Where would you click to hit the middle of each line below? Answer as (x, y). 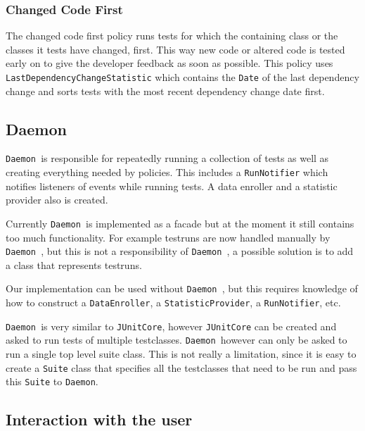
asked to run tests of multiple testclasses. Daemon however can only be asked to (177, 340)
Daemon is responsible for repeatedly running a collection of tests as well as (167, 158)
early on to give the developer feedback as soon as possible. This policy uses (169, 63)
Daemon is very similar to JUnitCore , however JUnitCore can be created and (171, 326)
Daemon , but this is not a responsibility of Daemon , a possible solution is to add (180, 251)
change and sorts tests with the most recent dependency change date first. (165, 90)
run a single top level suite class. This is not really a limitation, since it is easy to (181, 354)
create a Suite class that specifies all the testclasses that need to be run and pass (181, 367)
